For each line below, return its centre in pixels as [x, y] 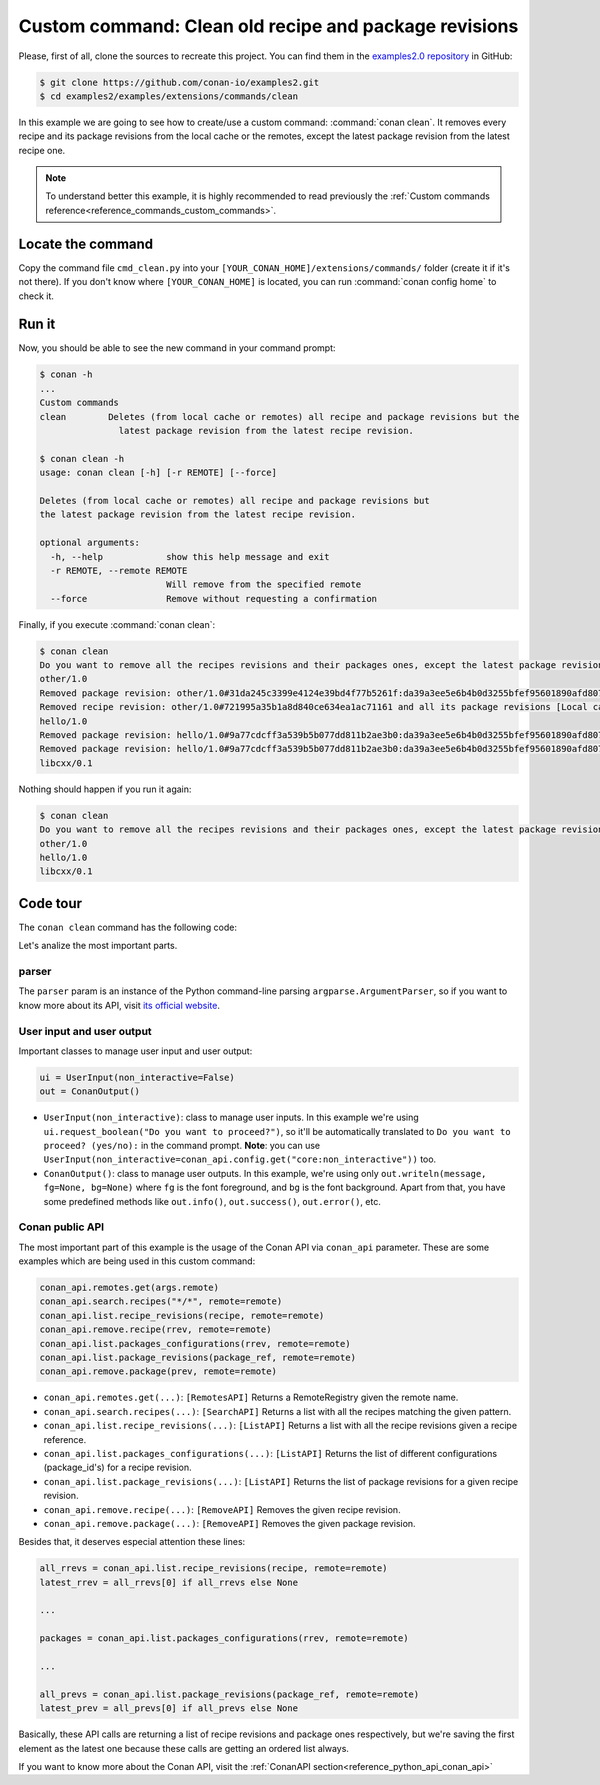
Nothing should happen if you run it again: [105, 789]
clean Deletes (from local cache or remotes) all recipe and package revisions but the [279, 416]
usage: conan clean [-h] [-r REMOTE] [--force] [158, 473]
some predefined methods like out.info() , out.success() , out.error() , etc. [212, 1201]
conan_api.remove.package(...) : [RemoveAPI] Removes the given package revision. [229, 1523]
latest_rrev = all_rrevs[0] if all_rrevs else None [169, 1582]
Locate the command [86, 243]
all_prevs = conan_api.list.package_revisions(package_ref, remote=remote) [229, 1694]
